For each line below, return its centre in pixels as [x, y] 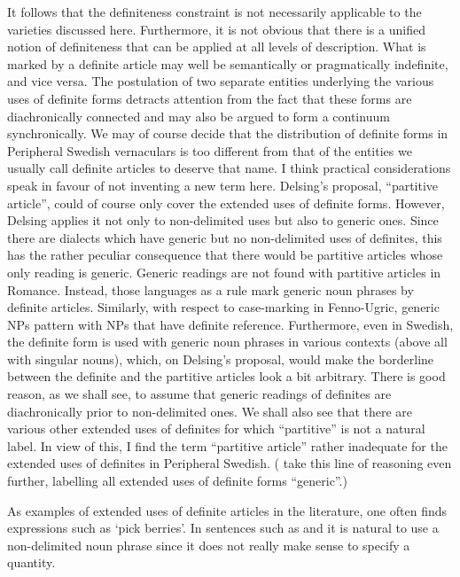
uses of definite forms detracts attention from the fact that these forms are [210, 98]
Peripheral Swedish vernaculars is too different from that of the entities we [210, 150]
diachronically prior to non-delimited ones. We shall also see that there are [210, 411]
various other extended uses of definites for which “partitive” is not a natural [216, 429]
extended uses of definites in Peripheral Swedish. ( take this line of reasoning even [230, 463]
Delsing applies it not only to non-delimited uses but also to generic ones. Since [223, 220]
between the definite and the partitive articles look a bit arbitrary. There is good [226, 376]
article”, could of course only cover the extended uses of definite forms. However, [226, 203]
